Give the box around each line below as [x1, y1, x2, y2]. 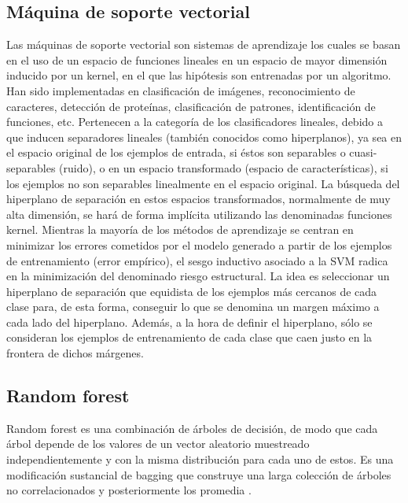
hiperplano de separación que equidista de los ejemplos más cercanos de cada [6, 283, 377, 299]
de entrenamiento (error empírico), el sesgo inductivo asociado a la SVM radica [6, 252, 388, 268]
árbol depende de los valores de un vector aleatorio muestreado [6, 435, 310, 452]
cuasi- [349, 144, 377, 161]
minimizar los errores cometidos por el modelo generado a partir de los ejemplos [6, 236, 392, 253]
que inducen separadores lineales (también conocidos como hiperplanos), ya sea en [6, 128, 402, 145]
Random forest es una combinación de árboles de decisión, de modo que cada [6, 420, 378, 436]
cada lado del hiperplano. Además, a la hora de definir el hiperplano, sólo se [6, 313, 373, 330]
